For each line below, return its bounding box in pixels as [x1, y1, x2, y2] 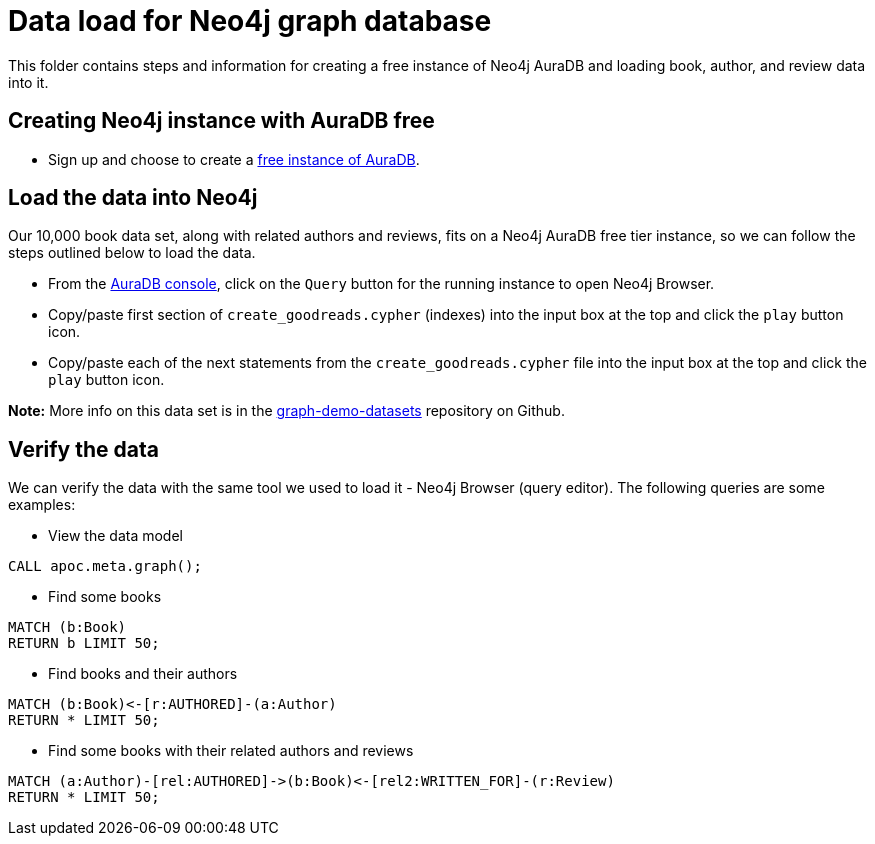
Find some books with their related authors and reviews [48, 742, 414, 760]
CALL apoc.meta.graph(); [8, 558, 202, 575]
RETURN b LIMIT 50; [8, 635, 160, 652]
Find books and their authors [48, 665, 238, 683]
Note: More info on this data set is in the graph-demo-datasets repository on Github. [8, 402, 565, 420]
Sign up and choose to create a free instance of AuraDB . [48, 150, 420, 168]
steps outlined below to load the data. [8, 244, 256, 262]
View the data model [48, 527, 183, 545]
